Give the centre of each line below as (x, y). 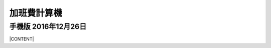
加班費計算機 (36, 13)
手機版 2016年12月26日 (48, 26)
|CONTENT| (22, 39)
